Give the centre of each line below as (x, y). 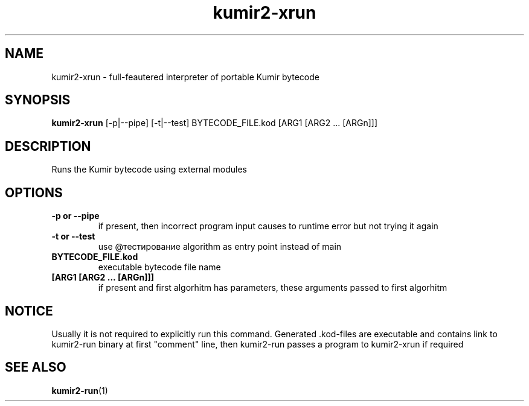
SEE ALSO (36, 367)
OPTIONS (34, 192)
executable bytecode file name (159, 267)
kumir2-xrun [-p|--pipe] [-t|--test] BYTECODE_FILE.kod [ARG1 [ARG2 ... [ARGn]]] (215, 123)
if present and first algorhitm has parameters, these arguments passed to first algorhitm (273, 288)
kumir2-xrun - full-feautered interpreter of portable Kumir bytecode (185, 77)
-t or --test (73, 236)
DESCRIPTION (48, 146)
